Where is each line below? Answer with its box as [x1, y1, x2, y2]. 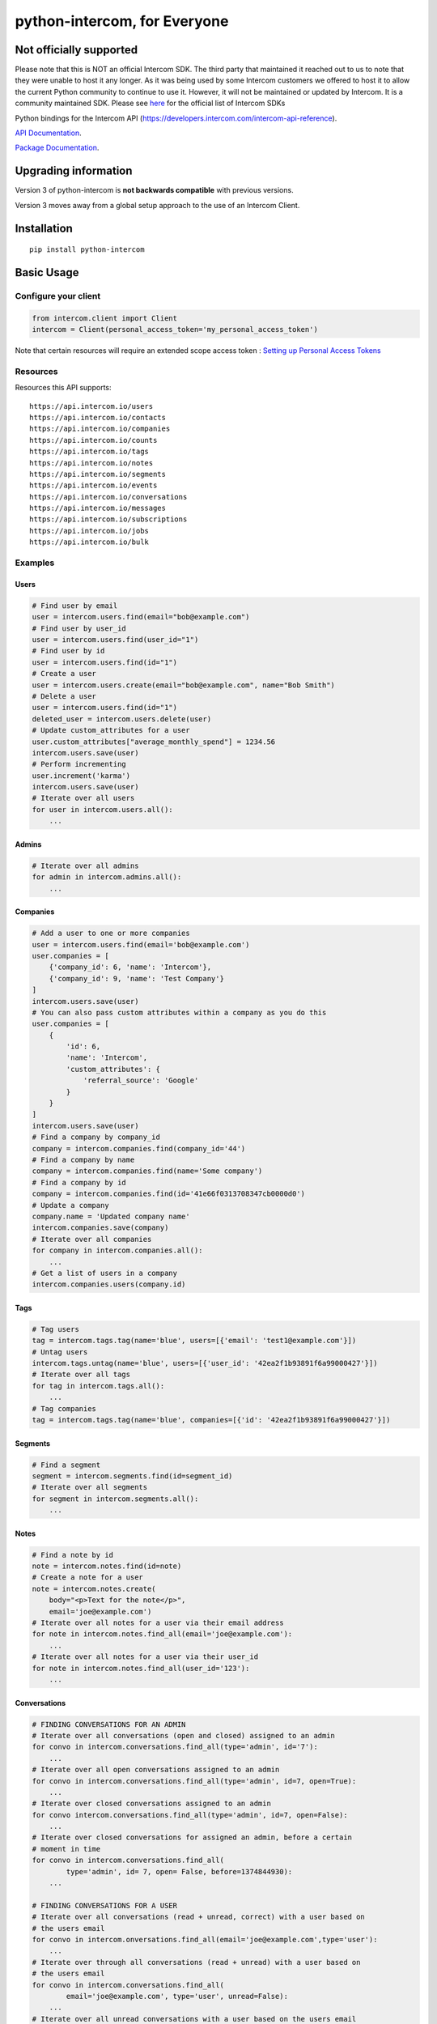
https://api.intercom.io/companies [29, 424, 171, 433]
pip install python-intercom [29, 245, 145, 254]
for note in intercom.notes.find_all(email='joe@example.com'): [32, 1630, 293, 1639]
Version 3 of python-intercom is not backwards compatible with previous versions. [15, 185, 295, 195]
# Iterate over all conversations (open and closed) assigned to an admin [32, 1731, 336, 1740]
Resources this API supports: [15, 383, 112, 393]
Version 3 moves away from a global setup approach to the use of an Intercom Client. [15, 200, 300, 210]
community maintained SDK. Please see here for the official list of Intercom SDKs [15, 98, 286, 108]
